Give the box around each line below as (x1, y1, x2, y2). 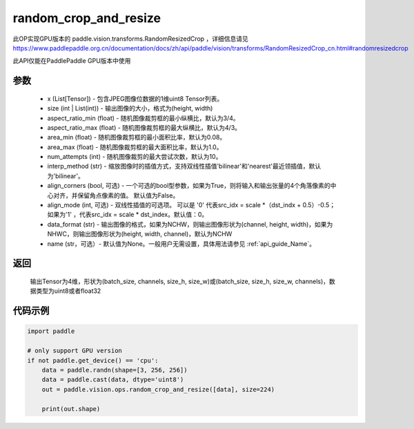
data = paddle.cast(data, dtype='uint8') (41, 376, 184, 383)
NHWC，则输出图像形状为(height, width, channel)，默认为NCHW (47, 230, 233, 238)
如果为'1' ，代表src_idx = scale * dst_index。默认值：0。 (47, 211, 208, 219)
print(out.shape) (41, 405, 101, 412)
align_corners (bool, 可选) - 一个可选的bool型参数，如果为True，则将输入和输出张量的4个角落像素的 (47, 182, 331, 190)
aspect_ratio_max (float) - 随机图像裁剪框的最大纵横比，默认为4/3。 (47, 123, 241, 131)
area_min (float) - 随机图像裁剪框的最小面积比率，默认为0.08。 (47, 133, 226, 142)
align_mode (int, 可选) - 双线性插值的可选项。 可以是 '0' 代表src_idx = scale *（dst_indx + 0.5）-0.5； (47, 201, 336, 209)
